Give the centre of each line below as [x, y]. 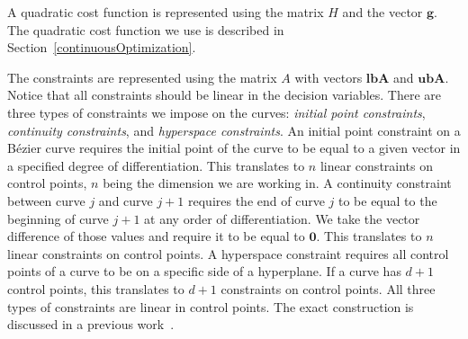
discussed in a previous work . [91, 324]
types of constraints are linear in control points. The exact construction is [211, 306]
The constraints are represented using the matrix [142, 77]
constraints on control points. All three [328, 288]
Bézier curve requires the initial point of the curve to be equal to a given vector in [234, 148]
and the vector [382, 12]
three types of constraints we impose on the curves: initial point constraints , [216, 112]
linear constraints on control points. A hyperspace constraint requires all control [228, 253]
